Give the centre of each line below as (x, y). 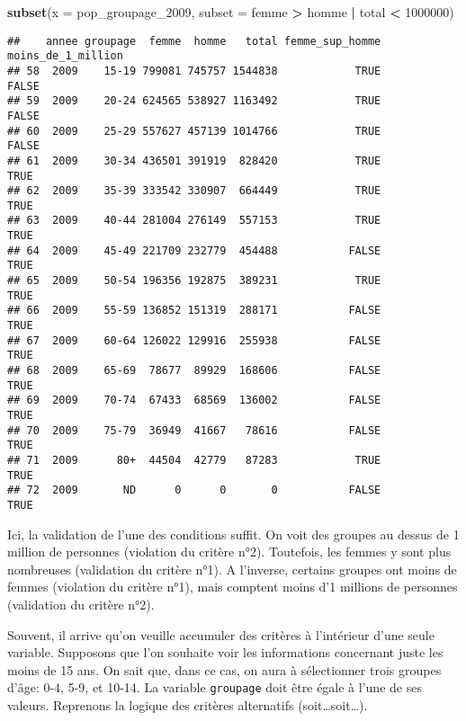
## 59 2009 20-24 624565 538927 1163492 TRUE (194, 101)
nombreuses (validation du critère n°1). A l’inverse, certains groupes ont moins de (232, 569)
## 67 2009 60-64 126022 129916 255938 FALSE (194, 340)
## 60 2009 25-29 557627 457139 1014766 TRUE (194, 131)
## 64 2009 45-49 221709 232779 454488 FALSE (194, 250)
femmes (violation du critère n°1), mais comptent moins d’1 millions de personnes (233, 587)
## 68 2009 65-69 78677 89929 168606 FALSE (194, 371)
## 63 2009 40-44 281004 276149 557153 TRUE (194, 221)
